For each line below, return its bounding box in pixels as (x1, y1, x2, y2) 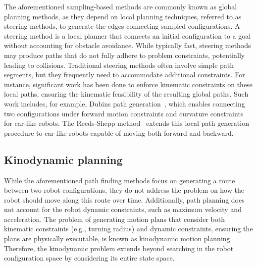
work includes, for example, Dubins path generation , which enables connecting (4, 98, 245, 108)
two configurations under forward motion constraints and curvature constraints (4, 108, 244, 118)
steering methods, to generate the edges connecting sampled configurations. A (4, 21, 240, 31)
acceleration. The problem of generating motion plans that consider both (4, 213, 225, 224)
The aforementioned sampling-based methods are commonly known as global (4, 1, 237, 11)
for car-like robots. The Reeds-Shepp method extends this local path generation (4, 118, 249, 128)
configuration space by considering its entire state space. (4, 253, 175, 263)
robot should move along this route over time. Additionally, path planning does (4, 194, 245, 205)
